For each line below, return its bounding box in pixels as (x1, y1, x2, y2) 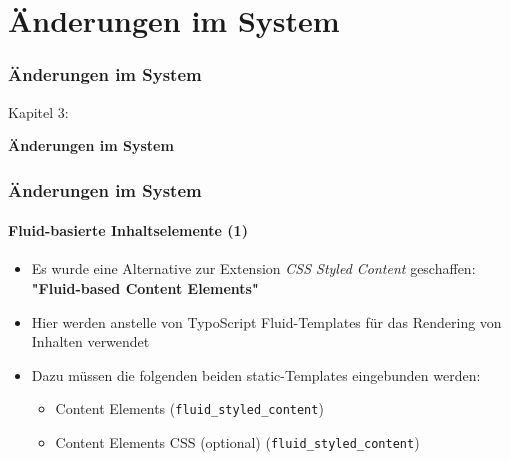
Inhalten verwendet (31, 331, 150, 352)
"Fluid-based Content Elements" (31, 278, 259, 299)
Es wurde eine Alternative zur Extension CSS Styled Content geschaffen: (31, 258, 476, 279)
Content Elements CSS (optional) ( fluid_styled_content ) (55, 432, 420, 453)
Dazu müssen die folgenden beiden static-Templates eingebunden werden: (31, 364, 481, 385)
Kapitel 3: (8, 101, 69, 122)
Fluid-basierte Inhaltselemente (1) (8, 220, 248, 241)
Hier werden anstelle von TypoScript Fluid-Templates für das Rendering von (31, 311, 502, 332)
